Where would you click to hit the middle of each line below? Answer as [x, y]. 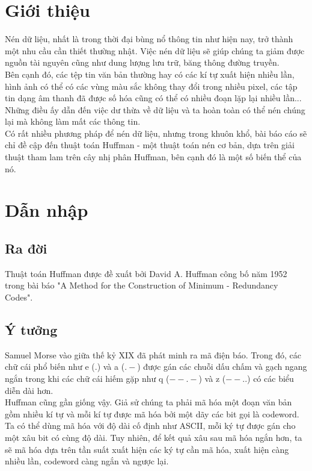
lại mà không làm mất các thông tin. [73, 121]
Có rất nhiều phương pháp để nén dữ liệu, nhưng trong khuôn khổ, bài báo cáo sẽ [156, 133]
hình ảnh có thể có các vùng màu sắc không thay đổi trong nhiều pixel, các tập [151, 86]
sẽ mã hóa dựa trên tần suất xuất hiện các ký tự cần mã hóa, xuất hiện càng [147, 449]
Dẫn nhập [47, 210]
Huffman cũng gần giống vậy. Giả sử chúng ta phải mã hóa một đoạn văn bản [148, 402]
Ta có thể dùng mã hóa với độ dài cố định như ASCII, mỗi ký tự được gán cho [150, 426]
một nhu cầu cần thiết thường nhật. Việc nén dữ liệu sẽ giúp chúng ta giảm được [155, 50]
